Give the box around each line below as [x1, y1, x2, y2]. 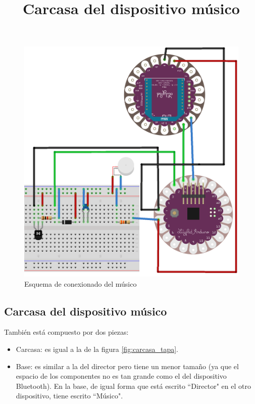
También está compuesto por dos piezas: [4, 327, 129, 337]
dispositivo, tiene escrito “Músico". [16, 390, 123, 401]
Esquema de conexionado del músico [24, 278, 137, 289]
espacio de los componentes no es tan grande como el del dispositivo [16, 371, 227, 381]
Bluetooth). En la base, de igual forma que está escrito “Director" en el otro [16, 380, 251, 391]
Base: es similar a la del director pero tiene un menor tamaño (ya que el [16, 361, 239, 371]
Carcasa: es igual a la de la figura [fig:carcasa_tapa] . [16, 343, 178, 354]
